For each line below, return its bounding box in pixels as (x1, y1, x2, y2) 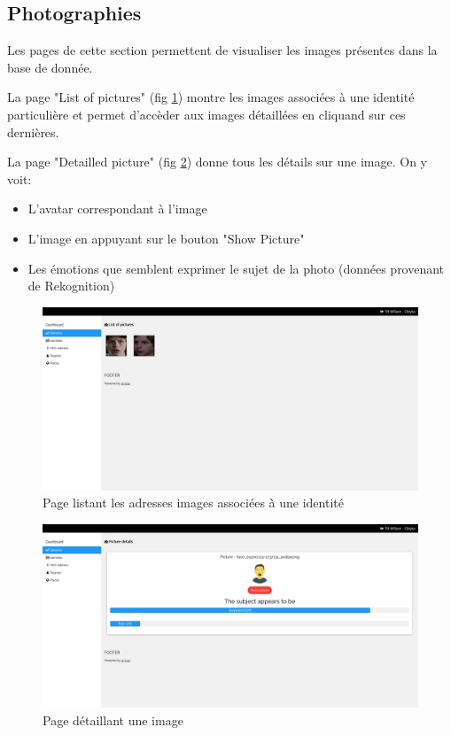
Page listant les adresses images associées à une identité (43, 493, 344, 512)
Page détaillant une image (43, 710, 183, 729)
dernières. (7, 122, 59, 141)
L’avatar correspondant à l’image (27, 199, 207, 218)
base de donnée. (7, 58, 93, 76)
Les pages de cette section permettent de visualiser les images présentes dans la (7, 41, 438, 59)
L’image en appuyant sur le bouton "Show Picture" (27, 228, 305, 247)
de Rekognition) (27, 276, 115, 295)
